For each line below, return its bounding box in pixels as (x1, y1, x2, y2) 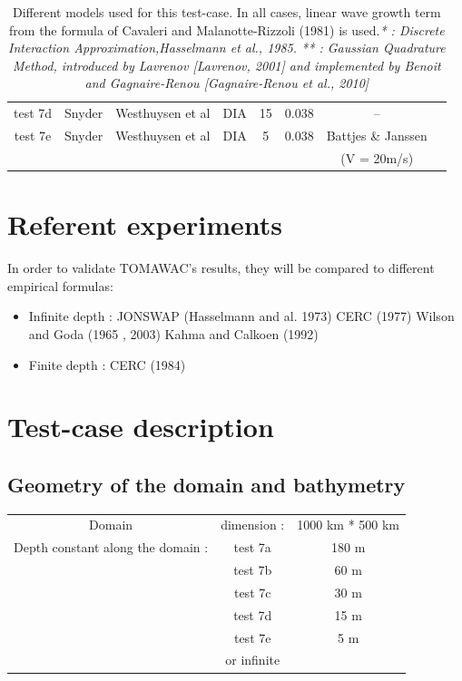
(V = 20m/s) (340, 148, 414, 167)
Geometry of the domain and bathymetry (7, 470, 406, 498)
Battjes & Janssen (326, 126, 428, 145)
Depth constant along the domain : (14, 538, 209, 557)
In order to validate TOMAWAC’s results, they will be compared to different (7, 258, 435, 277)
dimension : (221, 515, 285, 534)
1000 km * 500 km (297, 515, 400, 534)
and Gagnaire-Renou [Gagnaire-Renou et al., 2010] (84, 73, 369, 92)
